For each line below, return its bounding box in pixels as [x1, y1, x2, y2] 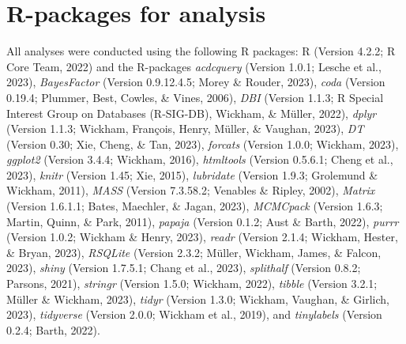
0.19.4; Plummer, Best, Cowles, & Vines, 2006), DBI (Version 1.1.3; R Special [6, 89, 384, 105]
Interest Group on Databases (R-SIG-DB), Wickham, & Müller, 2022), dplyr [6, 104, 377, 121]
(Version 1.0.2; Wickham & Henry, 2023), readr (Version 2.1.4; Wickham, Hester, [6, 229, 398, 245]
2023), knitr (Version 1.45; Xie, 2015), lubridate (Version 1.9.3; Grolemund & [6, 166, 378, 183]
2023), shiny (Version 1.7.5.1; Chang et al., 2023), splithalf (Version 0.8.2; [6, 259, 361, 276]
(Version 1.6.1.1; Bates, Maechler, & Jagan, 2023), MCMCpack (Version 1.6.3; [6, 198, 383, 214]
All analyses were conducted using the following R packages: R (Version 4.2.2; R [6, 43, 396, 59]
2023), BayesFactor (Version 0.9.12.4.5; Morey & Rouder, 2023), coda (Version [6, 74, 385, 90]
